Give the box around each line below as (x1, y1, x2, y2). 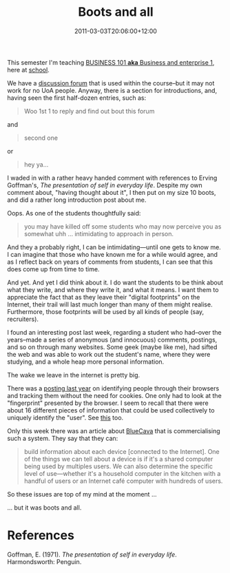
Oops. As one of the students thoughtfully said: (7, 209, 141, 217)
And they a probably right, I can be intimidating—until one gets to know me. (7, 242, 222, 251)
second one (23, 134, 59, 142)
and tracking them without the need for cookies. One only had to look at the (7, 391, 222, 399)
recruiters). (7, 315, 39, 323)
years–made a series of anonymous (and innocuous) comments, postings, (7, 335, 218, 344)
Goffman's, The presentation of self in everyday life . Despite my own (7, 180, 203, 189)
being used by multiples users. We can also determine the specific (23, 462, 213, 470)
